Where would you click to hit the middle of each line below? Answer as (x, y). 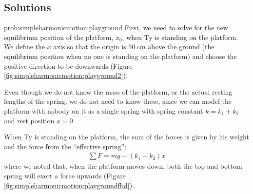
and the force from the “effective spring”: (65, 146)
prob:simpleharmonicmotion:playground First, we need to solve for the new (116, 28)
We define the (24, 47)
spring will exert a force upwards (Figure (65, 175)
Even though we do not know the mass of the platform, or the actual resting (118, 91)
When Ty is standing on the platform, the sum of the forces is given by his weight (126, 137)
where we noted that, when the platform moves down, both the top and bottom (123, 166)
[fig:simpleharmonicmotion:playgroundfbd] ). (69, 185)
